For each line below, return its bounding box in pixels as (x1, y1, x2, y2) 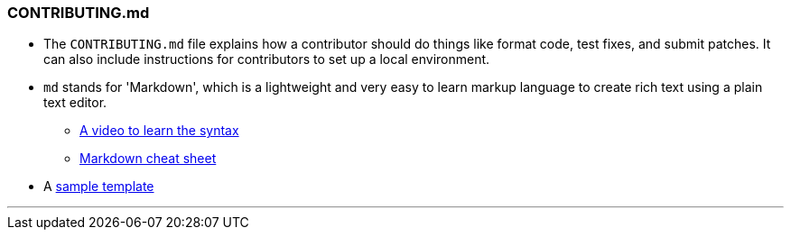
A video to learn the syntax (79, 123, 239, 139)
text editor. (43, 95, 107, 111)
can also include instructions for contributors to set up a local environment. (43, 51, 490, 68)
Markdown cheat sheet (79, 150, 217, 167)
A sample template (43, 178, 154, 195)
